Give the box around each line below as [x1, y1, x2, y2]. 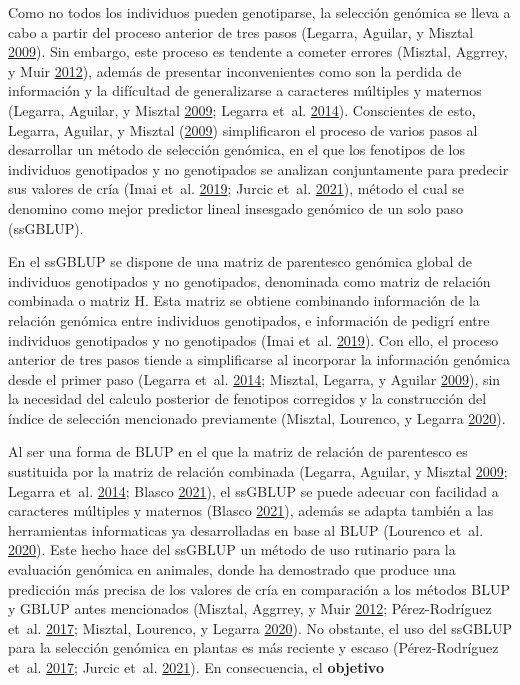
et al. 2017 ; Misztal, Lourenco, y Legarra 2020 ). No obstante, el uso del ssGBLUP [8, 617, 512, 638]
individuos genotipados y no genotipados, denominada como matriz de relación [8, 270, 491, 291]
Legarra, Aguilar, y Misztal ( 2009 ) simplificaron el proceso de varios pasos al [8, 119, 478, 140]
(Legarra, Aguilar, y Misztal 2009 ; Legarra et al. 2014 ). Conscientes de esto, [8, 99, 476, 120]
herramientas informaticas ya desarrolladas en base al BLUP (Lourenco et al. [8, 519, 484, 540]
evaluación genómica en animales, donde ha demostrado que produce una [8, 559, 456, 580]
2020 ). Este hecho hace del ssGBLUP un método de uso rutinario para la [8, 539, 456, 560]
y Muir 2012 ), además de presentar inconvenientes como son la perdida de [8, 60, 462, 81]
